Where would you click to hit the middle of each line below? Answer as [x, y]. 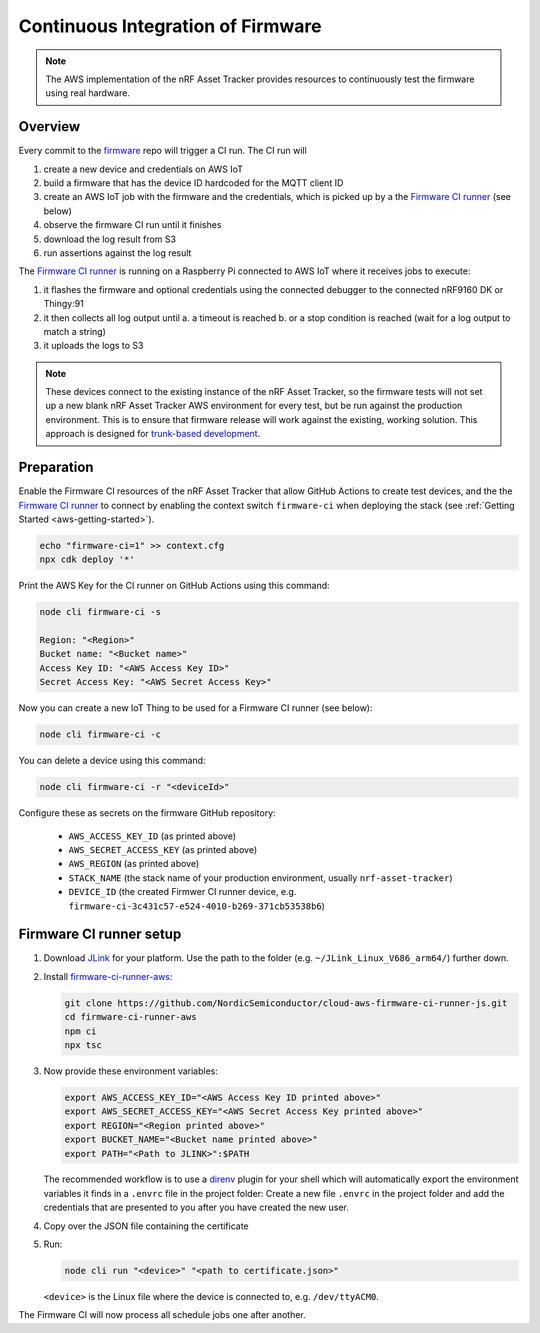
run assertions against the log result [117, 252]
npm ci [80, 1031]
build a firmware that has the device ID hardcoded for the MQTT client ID [193, 183]
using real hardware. [87, 93]
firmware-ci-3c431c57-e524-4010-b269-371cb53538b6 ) [196, 906]
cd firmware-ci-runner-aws [130, 1017]
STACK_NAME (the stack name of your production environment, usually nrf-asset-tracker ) [261, 877]
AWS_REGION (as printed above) [134, 864]
